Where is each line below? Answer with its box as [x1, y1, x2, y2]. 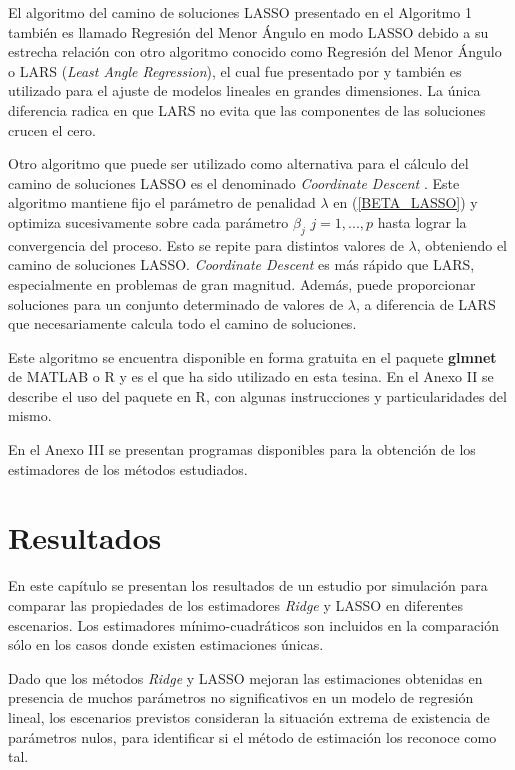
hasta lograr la [377, 211, 467, 232]
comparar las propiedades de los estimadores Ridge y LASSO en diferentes [8, 594, 464, 615]
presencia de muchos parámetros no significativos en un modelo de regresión [8, 687, 474, 708]
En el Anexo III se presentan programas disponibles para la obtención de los [8, 439, 476, 460]
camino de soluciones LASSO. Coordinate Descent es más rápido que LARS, [8, 254, 475, 275]
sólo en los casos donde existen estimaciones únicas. [8, 634, 324, 655]
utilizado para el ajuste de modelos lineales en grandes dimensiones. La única [8, 80, 481, 101]
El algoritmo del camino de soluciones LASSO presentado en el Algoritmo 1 [8, 2, 472, 22]
